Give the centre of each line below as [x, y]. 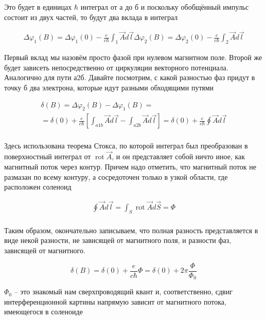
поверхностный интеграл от [48, 156]
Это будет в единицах [38, 7]
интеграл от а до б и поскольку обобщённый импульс [165, 7]
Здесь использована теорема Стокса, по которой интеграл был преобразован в [126, 145]
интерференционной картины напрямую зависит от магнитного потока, [115, 301]
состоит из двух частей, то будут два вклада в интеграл [91, 17]
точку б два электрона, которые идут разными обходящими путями [109, 88]
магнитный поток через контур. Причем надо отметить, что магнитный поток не [130, 166]
